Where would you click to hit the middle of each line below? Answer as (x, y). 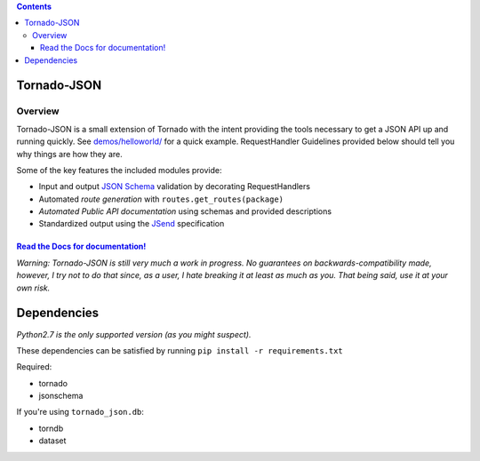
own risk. (33, 288)
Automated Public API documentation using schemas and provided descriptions (185, 211)
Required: (34, 367)
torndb (51, 428)
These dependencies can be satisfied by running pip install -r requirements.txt (180, 350)
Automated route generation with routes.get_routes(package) (161, 199)
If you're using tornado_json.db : (80, 412)
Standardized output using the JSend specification (132, 224)
